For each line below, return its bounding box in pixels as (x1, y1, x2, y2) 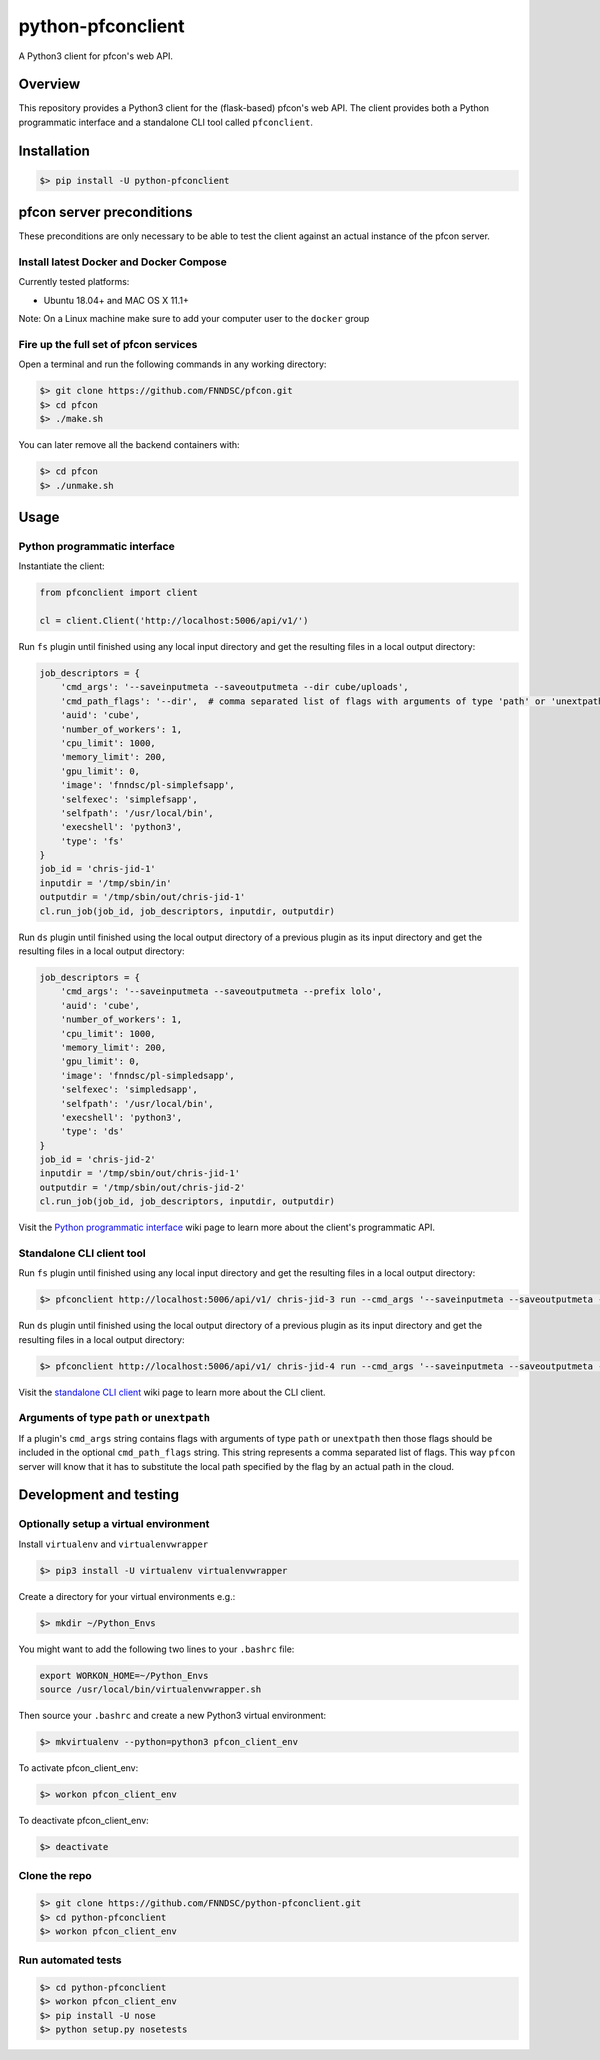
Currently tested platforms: (18, 276, 130, 288)
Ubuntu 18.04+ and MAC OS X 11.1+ (43, 294, 190, 306)
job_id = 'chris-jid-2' (39, 1154, 157, 1165)
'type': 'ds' (60, 1126, 125, 1137)
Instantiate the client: (18, 560, 105, 572)
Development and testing (18, 1486, 180, 1504)
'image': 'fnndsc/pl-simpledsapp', (60, 1070, 235, 1081)
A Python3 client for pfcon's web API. (18, 50, 174, 62)
